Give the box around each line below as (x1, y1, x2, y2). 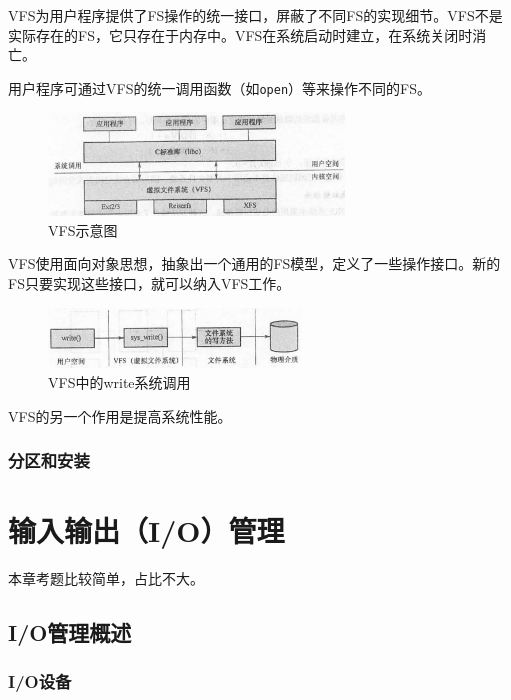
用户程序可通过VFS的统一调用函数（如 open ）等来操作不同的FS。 (8, 77, 432, 98)
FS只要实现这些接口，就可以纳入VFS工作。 (8, 272, 291, 293)
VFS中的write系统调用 (48, 371, 191, 392)
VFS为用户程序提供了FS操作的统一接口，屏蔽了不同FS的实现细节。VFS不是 (8, 5, 503, 25)
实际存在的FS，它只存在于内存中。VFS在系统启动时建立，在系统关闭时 (8, 24, 473, 45)
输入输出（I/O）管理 (8, 510, 285, 551)
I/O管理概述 (8, 617, 132, 648)
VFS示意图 (48, 219, 118, 240)
